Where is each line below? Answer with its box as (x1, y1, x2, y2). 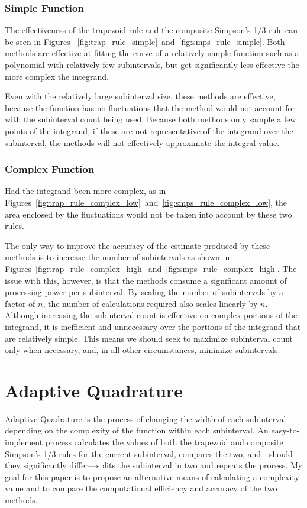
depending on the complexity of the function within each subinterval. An (5, 424, 269, 436)
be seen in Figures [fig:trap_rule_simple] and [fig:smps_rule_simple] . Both (5, 35, 285, 47)
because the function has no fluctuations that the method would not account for (5, 101, 296, 114)
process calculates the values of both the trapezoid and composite (45, 436, 283, 448)
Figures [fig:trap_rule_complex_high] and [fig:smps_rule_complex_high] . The (5, 262, 297, 274)
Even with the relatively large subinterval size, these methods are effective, (5, 90, 276, 102)
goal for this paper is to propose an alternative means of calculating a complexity (5, 470, 299, 483)
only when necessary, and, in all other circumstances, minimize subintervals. (5, 344, 280, 356)
